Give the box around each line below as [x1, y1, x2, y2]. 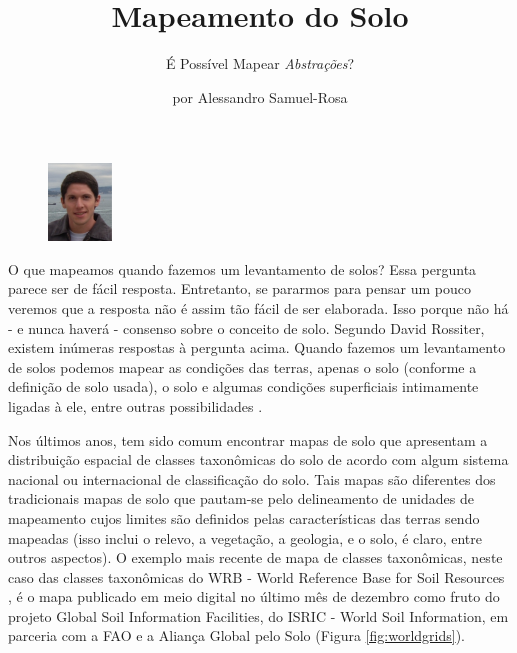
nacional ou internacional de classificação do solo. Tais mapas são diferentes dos [8, 468, 496, 489]
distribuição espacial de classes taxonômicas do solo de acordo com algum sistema [8, 449, 509, 470]
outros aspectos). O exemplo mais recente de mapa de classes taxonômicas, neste [8, 547, 503, 568]
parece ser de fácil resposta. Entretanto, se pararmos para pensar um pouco [8, 278, 471, 299]
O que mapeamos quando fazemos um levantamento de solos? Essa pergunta [8, 258, 477, 279]
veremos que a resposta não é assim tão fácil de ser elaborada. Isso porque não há [8, 297, 509, 318]
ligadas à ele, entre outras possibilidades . [8, 395, 263, 416]
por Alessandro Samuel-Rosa [172, 86, 348, 107]
